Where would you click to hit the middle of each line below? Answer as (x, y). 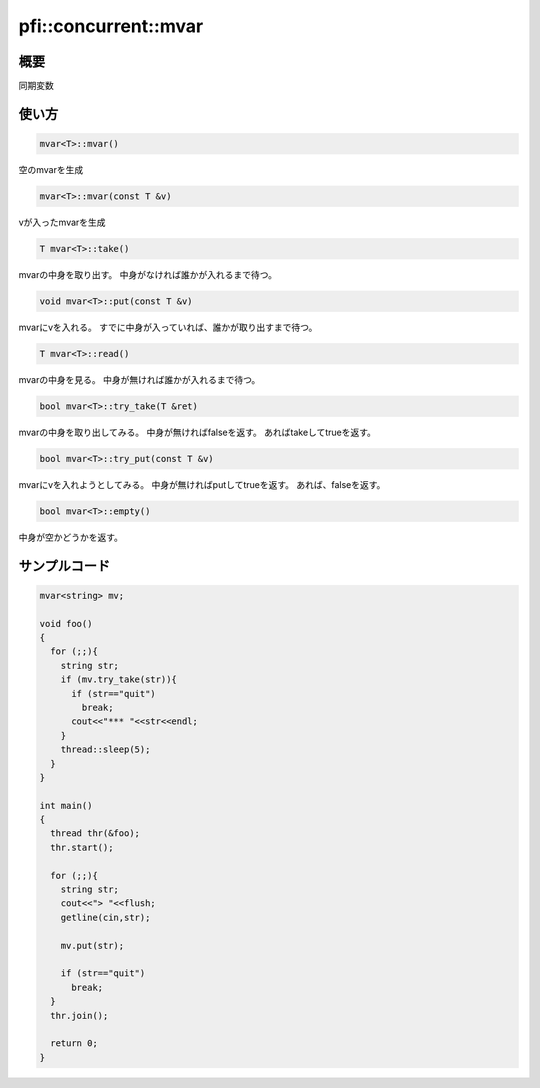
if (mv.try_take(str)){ (118, 679)
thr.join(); (79, 1015)
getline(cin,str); (105, 917)
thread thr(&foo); (95, 833)
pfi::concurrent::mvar (111, 26)
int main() (66, 805)
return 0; (74, 1043)
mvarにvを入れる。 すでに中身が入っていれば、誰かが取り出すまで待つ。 (168, 327)
